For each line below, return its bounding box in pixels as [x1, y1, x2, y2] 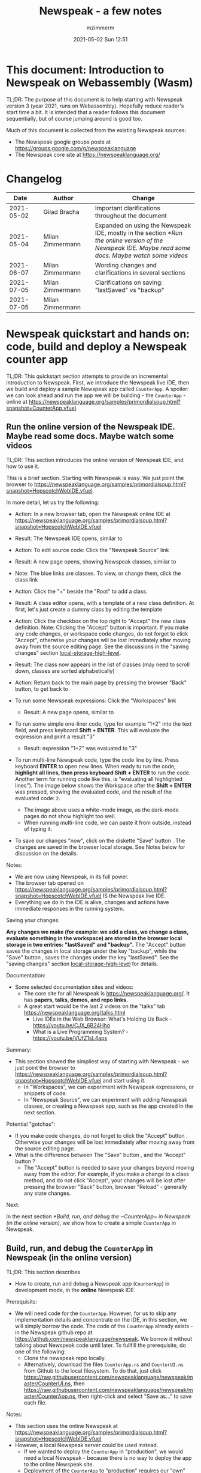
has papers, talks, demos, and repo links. [23, 996, 129, 1004]
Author [53, 193, 74, 202]
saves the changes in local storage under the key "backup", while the [6, 947, 177, 955]
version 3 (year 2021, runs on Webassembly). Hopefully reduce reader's [6, 102, 184, 109]
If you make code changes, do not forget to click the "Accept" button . [14, 1132, 188, 1140]
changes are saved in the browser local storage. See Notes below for [14, 843, 185, 851]
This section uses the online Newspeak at [14, 1423, 118, 1430]
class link [14, 576, 38, 583]
